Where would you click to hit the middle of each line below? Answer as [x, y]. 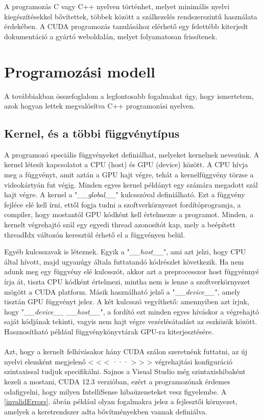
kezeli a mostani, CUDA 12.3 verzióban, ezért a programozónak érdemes [117, 381]
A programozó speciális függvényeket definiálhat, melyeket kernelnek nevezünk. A [132, 154]
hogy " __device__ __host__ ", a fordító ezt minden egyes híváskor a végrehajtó [131, 311]
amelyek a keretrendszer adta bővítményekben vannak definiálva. [106, 411]
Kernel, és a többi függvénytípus [92, 133]
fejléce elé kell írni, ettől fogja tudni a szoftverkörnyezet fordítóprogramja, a [123, 204]
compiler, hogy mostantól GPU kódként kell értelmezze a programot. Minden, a [129, 214]
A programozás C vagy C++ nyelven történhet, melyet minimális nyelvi [117, 6]
